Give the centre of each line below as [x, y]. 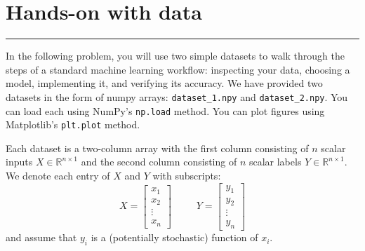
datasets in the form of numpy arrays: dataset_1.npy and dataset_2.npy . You [177, 96]
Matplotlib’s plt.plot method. [73, 124]
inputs [19, 162]
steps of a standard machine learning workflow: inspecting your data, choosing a [178, 69]
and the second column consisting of [159, 162]
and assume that [41, 237]
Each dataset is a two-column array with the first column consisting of [157, 148]
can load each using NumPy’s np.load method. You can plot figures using [165, 110]
